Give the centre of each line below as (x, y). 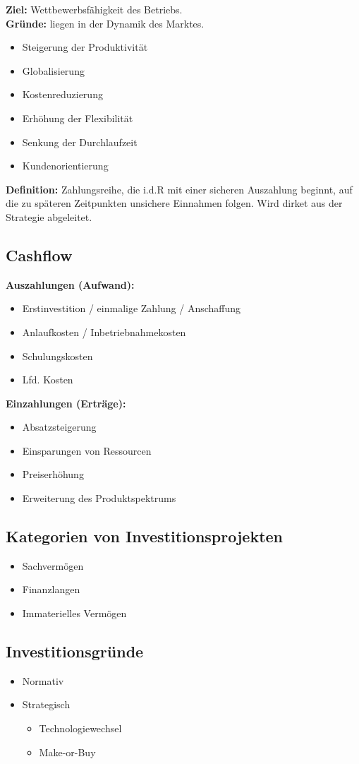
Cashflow (39, 255)
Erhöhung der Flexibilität (78, 118)
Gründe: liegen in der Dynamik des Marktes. (105, 23)
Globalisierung (53, 70)
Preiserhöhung (53, 474)
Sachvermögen (53, 565)
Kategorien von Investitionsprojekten (145, 536)
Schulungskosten (57, 356)
